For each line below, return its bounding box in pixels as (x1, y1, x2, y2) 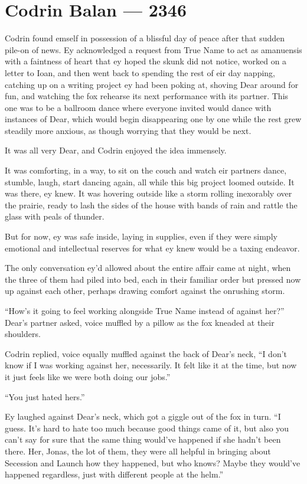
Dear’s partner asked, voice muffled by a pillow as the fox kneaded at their (5, 316, 275, 328)
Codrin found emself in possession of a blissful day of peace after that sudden (5, 32, 285, 44)
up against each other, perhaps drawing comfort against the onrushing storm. (5, 284, 285, 297)
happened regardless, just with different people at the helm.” (5, 468, 224, 480)
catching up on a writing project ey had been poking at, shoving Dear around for (5, 78, 299, 90)
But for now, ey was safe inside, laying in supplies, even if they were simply (5, 230, 277, 243)
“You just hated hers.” (5, 390, 85, 403)
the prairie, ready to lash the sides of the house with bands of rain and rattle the (5, 198, 298, 211)
